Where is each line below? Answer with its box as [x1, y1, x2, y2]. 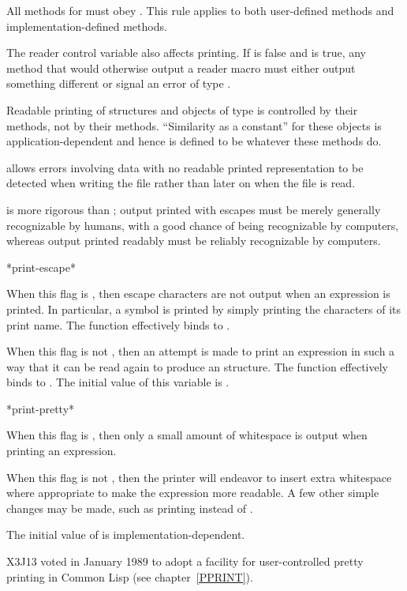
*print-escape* [6, 258, 77, 275]
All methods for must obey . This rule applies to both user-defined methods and [6, 2, 394, 18]
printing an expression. [6, 442, 117, 459]
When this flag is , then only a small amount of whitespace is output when [6, 427, 368, 443]
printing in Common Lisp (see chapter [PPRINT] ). [6, 568, 253, 585]
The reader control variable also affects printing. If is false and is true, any [6, 44, 366, 61]
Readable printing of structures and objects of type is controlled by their [6, 101, 358, 118]
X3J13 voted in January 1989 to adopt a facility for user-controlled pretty [6, 553, 364, 570]
